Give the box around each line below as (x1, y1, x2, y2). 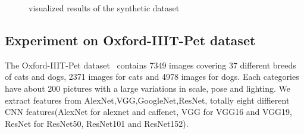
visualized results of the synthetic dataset (29, 2, 180, 14)
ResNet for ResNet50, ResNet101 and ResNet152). (5, 117, 189, 129)
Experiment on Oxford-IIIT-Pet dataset (5, 30, 256, 49)
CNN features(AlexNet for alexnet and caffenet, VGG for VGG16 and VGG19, (5, 105, 292, 118)
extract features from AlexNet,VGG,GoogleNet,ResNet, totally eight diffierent (5, 94, 290, 106)
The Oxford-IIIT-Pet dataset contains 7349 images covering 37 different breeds (5, 58, 296, 71)
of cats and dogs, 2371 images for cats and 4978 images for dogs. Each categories (5, 70, 299, 83)
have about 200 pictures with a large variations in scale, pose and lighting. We (5, 82, 290, 94)
